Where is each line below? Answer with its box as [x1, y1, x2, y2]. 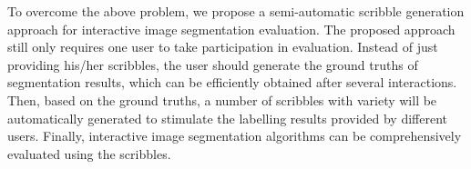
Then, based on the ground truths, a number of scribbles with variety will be [7, 90, 437, 109]
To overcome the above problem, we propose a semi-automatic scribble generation [7, 2, 465, 20]
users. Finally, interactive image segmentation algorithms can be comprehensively [7, 126, 462, 145]
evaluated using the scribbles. [7, 144, 171, 163]
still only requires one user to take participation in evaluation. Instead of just [7, 37, 438, 56]
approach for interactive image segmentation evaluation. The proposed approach [7, 19, 456, 38]
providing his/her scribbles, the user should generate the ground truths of [7, 55, 418, 74]
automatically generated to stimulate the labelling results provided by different [7, 108, 448, 127]
